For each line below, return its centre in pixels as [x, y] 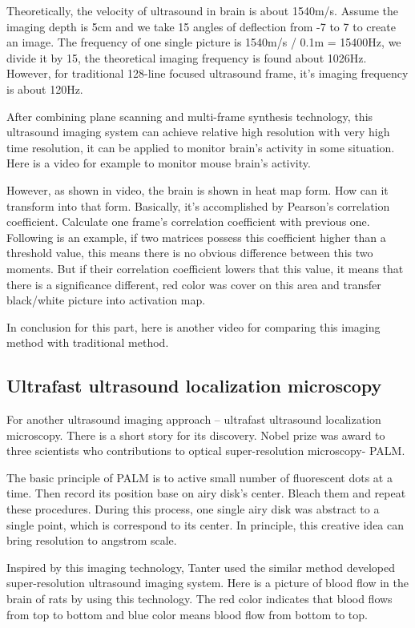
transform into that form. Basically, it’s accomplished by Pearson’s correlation [198, 205]
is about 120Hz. [45, 89]
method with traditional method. [88, 342]
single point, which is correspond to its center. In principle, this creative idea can [205, 524]
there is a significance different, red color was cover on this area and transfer [194, 284]
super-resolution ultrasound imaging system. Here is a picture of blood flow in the [207, 583]
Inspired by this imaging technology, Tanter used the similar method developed [201, 567]
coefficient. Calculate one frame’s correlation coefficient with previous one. [188, 221]
